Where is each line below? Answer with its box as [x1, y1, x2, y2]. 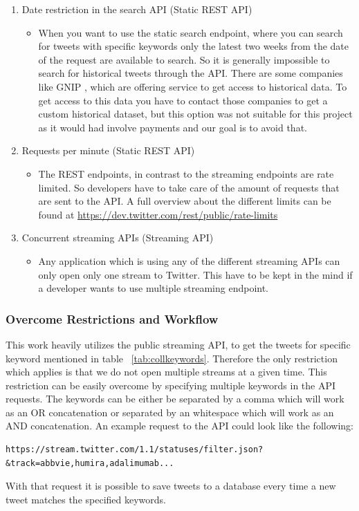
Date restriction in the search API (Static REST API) [21, 2, 252, 16]
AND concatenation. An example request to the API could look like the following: [6, 418, 353, 433]
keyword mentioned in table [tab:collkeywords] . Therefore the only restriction [6, 351, 338, 365]
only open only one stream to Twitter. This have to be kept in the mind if [38, 267, 353, 281]
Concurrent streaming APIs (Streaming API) [21, 230, 214, 245]
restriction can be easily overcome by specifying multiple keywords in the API [6, 378, 336, 392]
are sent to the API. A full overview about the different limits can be [38, 194, 331, 208]
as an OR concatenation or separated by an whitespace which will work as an [6, 405, 334, 419]
